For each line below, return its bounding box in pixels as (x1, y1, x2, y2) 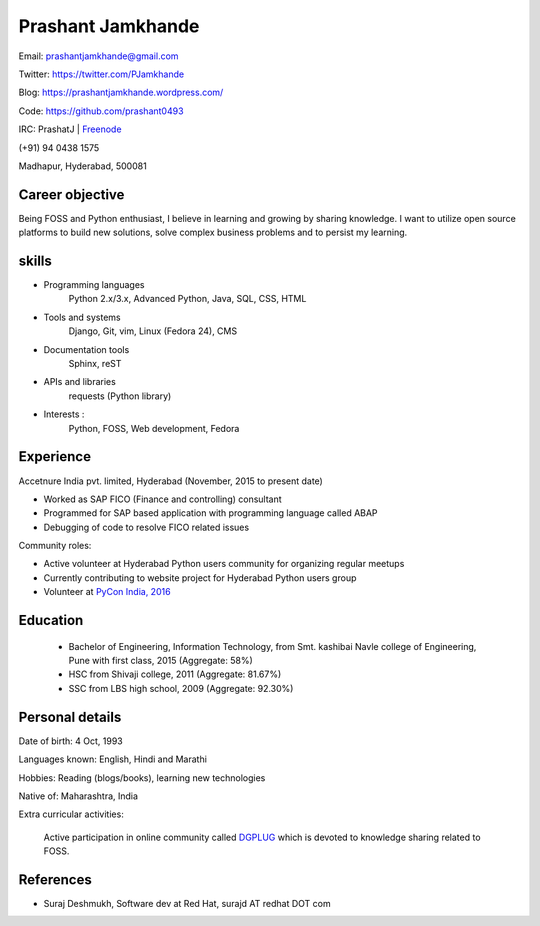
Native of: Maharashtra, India (18, 790, 139, 802)
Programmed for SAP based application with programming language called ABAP (43, 507, 379, 519)
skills (18, 253, 52, 269)
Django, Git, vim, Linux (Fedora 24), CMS (68, 325, 238, 337)
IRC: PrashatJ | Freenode (18, 123, 122, 135)
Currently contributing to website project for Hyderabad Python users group (43, 571, 357, 584)
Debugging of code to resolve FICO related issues (43, 521, 250, 533)
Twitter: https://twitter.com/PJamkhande (18, 68, 185, 80)
